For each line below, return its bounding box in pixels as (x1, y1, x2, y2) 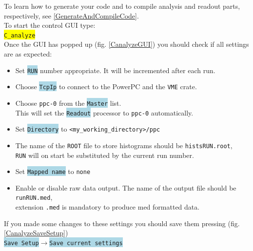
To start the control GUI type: (4, 20, 96, 30)
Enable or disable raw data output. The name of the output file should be (15, 182, 236, 193)
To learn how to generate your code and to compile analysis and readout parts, (4, 1, 240, 11)
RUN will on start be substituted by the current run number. (15, 150, 194, 160)
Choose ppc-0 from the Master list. (15, 97, 121, 108)
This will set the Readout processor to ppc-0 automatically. (15, 107, 194, 117)
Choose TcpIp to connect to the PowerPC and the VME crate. (15, 81, 197, 92)
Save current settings (49, 239, 123, 247)
